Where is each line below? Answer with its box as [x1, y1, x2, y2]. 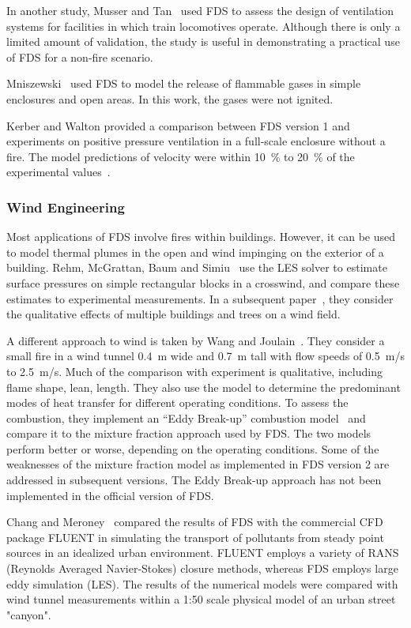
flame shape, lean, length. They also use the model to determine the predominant [6, 378, 401, 395]
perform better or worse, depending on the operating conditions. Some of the [6, 440, 379, 457]
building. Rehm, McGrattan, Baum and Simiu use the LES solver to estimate [6, 259, 387, 276]
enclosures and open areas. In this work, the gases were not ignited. [6, 90, 334, 107]
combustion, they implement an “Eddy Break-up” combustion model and [6, 409, 366, 426]
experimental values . [6, 164, 111, 180]
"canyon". [6, 606, 51, 622]
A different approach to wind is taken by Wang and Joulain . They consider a [6, 332, 385, 348]
